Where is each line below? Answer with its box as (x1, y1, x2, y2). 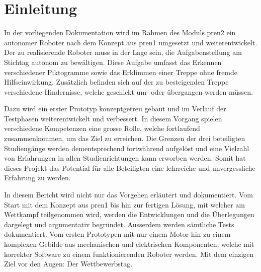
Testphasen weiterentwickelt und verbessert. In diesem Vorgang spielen (4, 113, 222, 123)
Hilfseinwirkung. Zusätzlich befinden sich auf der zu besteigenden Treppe (4, 77, 229, 87)
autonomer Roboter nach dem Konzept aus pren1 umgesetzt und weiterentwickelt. (4, 37, 257, 47)
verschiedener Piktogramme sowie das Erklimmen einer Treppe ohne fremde (4, 66, 238, 77)
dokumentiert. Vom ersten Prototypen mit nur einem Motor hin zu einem (4, 229, 231, 239)
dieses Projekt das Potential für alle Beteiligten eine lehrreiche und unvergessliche (4, 162, 255, 173)
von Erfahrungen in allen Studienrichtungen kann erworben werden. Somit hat (4, 153, 246, 163)
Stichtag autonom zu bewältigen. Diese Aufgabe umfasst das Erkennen (4, 56, 222, 67)
